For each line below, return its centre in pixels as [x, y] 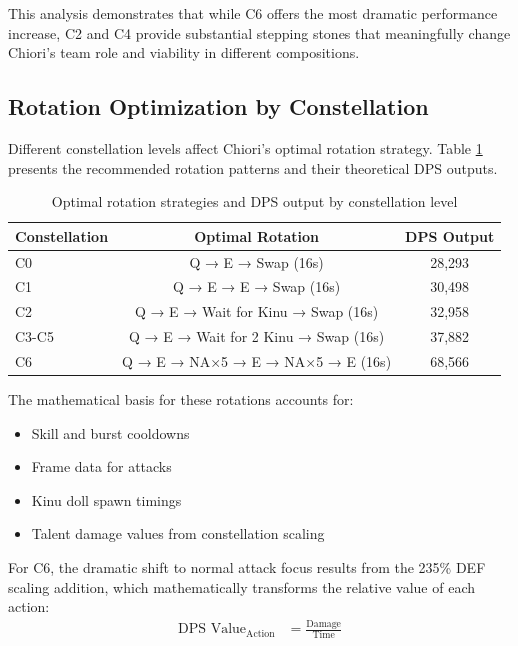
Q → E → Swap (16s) [256, 261]
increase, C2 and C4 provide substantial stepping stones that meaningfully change [259, 32]
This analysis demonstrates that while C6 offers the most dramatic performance [253, 13]
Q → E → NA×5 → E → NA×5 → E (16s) [257, 360]
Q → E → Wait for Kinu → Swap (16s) [256, 311]
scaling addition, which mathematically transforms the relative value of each [242, 586]
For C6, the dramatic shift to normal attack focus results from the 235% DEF [247, 567]
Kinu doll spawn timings [106, 499]
